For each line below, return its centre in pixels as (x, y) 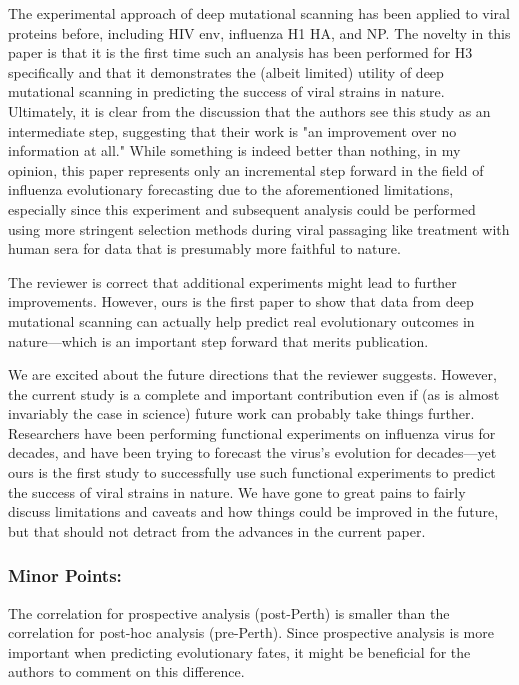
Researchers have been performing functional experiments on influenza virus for (252, 432)
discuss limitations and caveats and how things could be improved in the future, (253, 511)
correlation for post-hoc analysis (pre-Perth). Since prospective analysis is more (251, 632)
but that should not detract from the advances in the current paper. (217, 530)
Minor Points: (65, 575)
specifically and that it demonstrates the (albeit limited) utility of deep (226, 71)
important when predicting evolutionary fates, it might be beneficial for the (239, 651)
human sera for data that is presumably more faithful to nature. (204, 248)
